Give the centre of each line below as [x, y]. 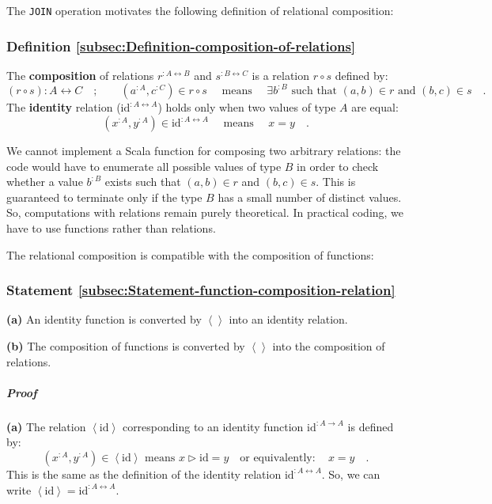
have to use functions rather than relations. [111, 228]
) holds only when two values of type [247, 107]
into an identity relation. [288, 319]
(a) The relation [46, 426]
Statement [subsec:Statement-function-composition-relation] [201, 290]
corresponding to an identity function [213, 426]
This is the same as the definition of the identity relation [144, 474]
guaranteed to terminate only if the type [104, 197]
